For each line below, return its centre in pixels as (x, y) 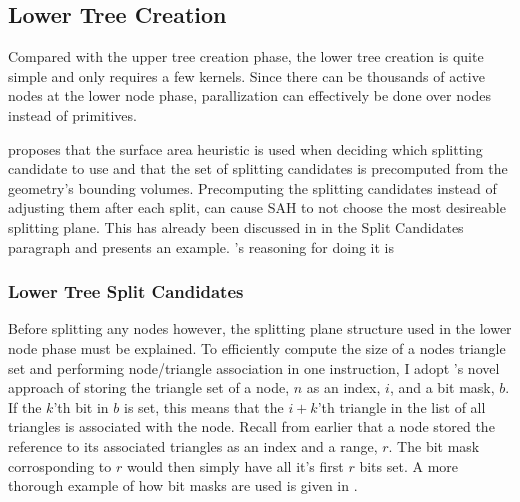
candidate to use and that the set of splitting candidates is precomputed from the (258, 168)
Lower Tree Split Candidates (126, 291)
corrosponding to (60, 465)
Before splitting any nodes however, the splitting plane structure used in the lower (260, 328)
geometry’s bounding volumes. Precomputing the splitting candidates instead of (252, 187)
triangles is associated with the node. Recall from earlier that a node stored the (251, 426)
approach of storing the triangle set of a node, (149, 387)
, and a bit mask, (442, 387)
